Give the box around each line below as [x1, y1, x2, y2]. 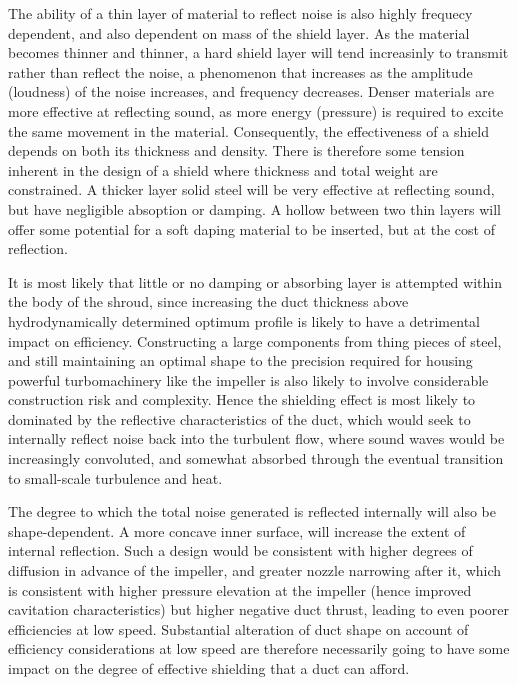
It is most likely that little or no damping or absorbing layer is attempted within [8, 271, 502, 292]
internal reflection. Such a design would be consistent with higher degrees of [8, 540, 473, 561]
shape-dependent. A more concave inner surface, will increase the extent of [8, 520, 466, 541]
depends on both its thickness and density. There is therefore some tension [8, 140, 465, 161]
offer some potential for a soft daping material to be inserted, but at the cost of [8, 218, 495, 239]
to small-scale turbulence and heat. [8, 467, 223, 488]
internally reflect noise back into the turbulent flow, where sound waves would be [8, 428, 505, 449]
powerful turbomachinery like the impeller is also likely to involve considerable [8, 369, 489, 390]
